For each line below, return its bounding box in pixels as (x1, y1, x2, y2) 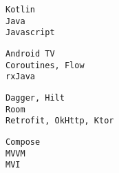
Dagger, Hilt (6, 92, 65, 103)
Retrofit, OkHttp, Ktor (6, 116, 114, 126)
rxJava (6, 72, 35, 82)
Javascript (6, 28, 55, 38)
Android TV (6, 48, 55, 59)
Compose (6, 136, 41, 147)
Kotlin (6, 5, 35, 14)
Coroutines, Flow (6, 60, 85, 70)
